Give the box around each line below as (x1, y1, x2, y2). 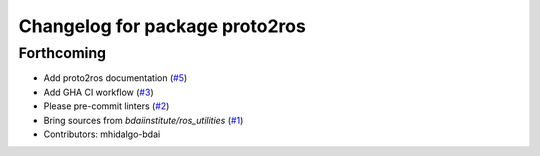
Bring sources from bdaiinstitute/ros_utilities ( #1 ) (43, 114, 244, 126)
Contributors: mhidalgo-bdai (43, 128, 161, 140)
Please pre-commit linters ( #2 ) (43, 100, 170, 112)
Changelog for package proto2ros (18, 15, 307, 37)
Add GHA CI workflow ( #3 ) (43, 86, 154, 98)
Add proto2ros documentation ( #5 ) (43, 72, 188, 84)
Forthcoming (18, 44, 107, 62)
